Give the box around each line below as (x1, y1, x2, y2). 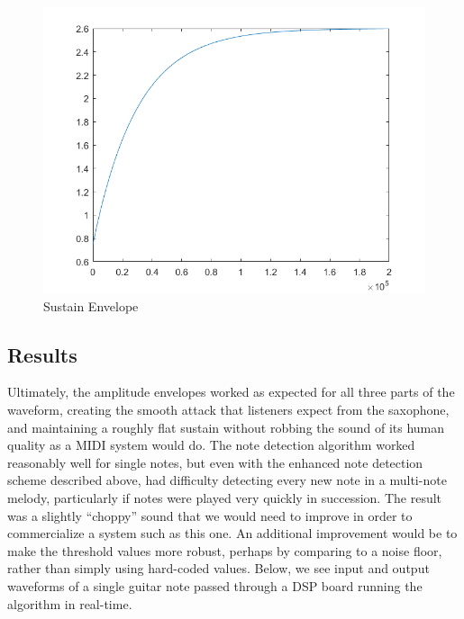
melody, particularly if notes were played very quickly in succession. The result (7, 488, 442, 507)
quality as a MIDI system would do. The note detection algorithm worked (7, 435, 415, 454)
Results (7, 340, 77, 368)
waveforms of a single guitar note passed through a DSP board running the (7, 576, 423, 595)
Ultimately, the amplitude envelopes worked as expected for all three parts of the (7, 382, 455, 401)
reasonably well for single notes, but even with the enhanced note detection (7, 453, 423, 471)
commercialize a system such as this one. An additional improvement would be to (7, 524, 458, 543)
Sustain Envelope (43, 296, 139, 315)
